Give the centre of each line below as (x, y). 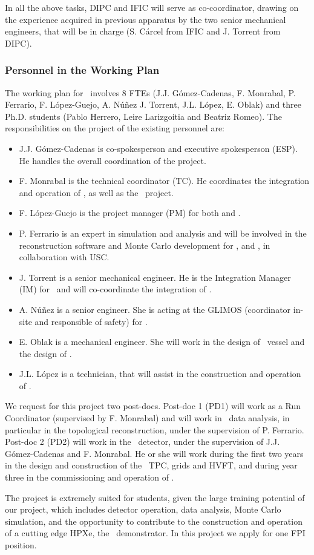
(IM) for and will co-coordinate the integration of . (115, 289)
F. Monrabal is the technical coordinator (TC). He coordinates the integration (164, 181)
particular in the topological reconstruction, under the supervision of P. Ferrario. (155, 429)
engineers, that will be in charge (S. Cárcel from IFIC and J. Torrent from (143, 31)
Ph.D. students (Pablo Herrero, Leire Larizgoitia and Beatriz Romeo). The (143, 116)
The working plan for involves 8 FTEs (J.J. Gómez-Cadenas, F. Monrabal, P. (150, 92)
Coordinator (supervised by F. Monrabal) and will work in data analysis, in (147, 418)
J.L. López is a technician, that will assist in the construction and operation (160, 374)
